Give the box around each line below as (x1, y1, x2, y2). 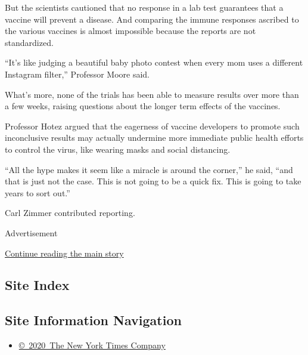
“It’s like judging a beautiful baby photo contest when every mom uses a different (5, 56, 303, 69)
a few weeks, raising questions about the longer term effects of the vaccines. (5, 100, 281, 112)
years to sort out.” (5, 186, 70, 199)
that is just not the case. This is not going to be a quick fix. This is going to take (5, 175, 301, 187)
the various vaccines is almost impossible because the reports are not (5, 24, 256, 37)
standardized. (5, 36, 54, 48)
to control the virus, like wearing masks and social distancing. (5, 143, 231, 155)
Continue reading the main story (5, 246, 124, 259)
